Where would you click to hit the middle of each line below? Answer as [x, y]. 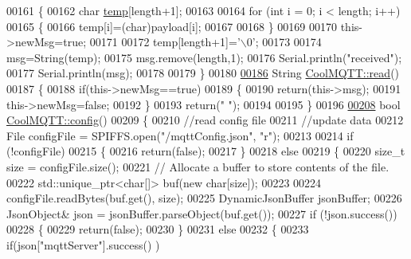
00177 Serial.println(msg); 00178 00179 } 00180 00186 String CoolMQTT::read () [203, 73]
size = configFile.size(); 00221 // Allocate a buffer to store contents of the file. [198, 166]
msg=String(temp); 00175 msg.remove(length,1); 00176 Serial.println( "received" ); [204, 57]
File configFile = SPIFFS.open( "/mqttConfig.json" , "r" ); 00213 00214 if [180, 135]
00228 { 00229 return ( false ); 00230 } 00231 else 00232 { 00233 [158, 229]
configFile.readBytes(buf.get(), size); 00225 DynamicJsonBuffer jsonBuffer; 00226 [204, 198]
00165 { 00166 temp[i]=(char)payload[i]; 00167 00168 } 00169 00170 [172, 26]
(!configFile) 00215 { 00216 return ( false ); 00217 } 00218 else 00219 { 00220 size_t [206, 151]
